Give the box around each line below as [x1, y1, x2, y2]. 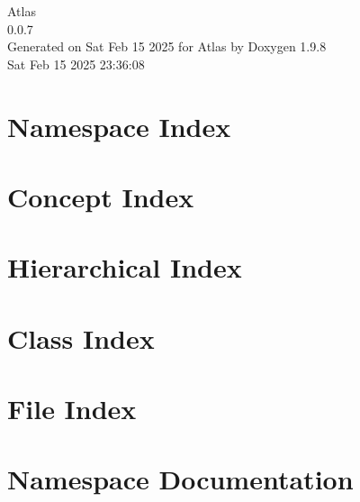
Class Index [7, 319, 155, 356]
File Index [7, 390, 137, 427]
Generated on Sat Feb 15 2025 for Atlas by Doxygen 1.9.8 [7, 37, 327, 56]
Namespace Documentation [7, 461, 354, 497]
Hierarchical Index [7, 249, 242, 286]
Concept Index [7, 178, 194, 214]
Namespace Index [7, 107, 231, 144]
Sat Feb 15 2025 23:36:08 [7, 54, 145, 73]
